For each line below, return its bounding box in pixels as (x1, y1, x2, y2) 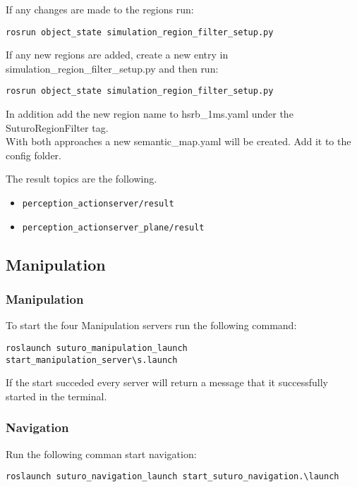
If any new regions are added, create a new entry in (6, 47, 229, 62)
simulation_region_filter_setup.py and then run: (6, 61, 219, 75)
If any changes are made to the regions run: (6, 2, 194, 16)
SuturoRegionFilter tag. (6, 120, 109, 135)
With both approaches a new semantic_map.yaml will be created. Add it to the (6, 134, 351, 149)
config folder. (6, 147, 62, 162)
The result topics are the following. (6, 171, 157, 186)
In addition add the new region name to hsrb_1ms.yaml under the (6, 106, 294, 121)
